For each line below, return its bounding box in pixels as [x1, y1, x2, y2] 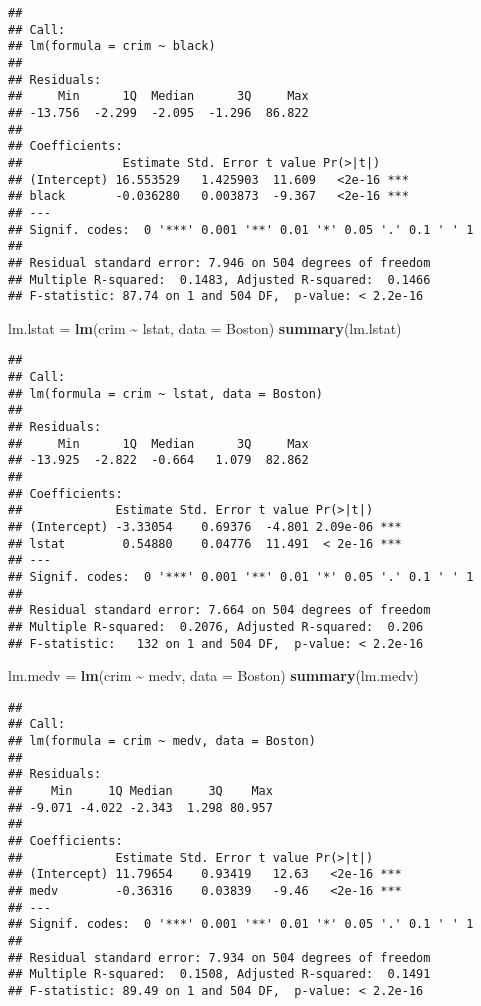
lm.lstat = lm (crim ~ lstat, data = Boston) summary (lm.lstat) [8, 317, 402, 338]
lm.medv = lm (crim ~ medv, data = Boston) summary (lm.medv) [8, 665, 419, 686]
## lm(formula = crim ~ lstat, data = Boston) [8, 386, 323, 401]
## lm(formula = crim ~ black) [8, 39, 216, 54]
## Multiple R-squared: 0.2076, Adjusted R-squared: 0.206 [8, 619, 424, 634]
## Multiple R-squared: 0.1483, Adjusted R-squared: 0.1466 [8, 272, 431, 287]
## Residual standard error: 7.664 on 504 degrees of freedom [8, 603, 431, 618]
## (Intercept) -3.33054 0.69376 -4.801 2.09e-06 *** [8, 519, 402, 534]
